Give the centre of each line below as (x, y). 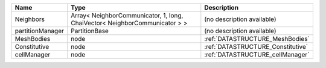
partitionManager (40, 31)
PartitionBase (89, 31)
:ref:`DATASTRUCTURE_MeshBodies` (257, 39)
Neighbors (30, 19)
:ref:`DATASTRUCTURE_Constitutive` (256, 47)
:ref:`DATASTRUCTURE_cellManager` (257, 54)
